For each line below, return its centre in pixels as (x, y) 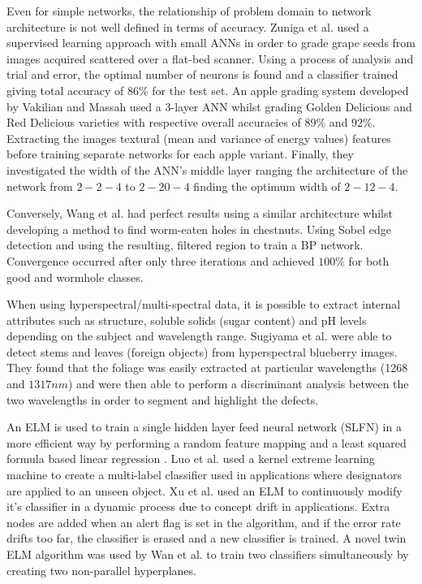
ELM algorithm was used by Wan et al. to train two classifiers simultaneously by (208, 554)
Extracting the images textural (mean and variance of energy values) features (199, 138)
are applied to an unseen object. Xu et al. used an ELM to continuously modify (205, 490)
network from (40, 186)
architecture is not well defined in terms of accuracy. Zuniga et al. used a (188, 26)
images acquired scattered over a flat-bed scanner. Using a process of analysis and (210, 58)
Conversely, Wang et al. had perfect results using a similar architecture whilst (200, 213)
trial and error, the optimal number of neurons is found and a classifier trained (202, 74)
